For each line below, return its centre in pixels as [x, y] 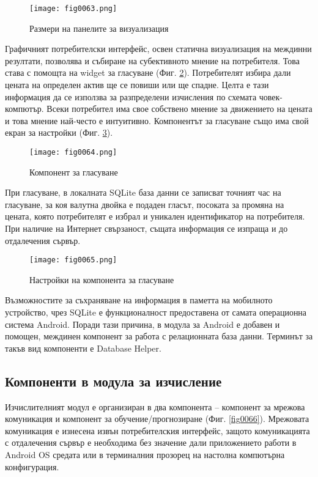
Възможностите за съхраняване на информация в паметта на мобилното [139, 300]
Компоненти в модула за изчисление [113, 381]
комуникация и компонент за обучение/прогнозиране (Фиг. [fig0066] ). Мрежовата [157, 419]
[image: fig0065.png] [73, 260]
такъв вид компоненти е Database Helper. [83, 348]
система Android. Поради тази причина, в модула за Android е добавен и [142, 324]
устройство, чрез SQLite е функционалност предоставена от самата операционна [156, 312]
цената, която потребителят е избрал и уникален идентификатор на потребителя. [155, 216]
